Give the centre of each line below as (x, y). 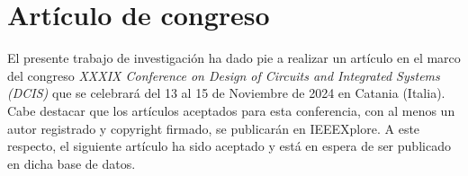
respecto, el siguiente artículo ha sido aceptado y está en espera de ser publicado (229, 146)
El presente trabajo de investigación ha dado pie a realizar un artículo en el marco (234, 58)
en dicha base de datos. (72, 163)
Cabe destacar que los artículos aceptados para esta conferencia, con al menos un (231, 110)
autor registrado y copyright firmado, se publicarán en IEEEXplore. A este (214, 128)
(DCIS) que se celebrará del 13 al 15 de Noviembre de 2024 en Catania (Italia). (226, 93)
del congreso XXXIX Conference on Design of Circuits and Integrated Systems (224, 75)
